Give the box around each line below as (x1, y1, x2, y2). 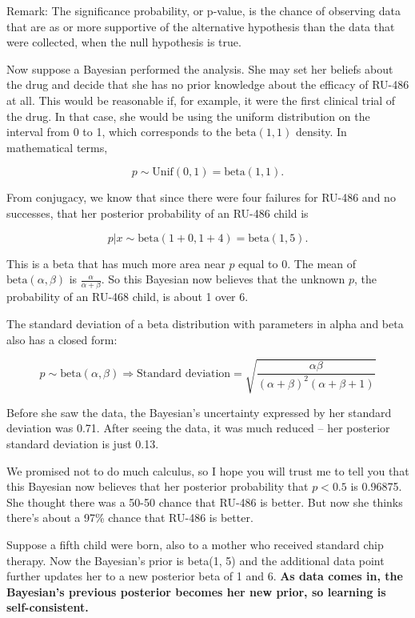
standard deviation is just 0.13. (6, 435, 159, 451)
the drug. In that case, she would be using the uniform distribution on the (6, 107, 370, 124)
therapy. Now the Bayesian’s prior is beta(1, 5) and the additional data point (6, 552, 385, 568)
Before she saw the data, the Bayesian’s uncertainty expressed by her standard (6, 403, 392, 420)
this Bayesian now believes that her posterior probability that (6, 478, 309, 495)
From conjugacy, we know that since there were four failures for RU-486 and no (6, 189, 396, 206)
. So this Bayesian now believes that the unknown (101, 271, 345, 287)
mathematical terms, (6, 138, 108, 155)
